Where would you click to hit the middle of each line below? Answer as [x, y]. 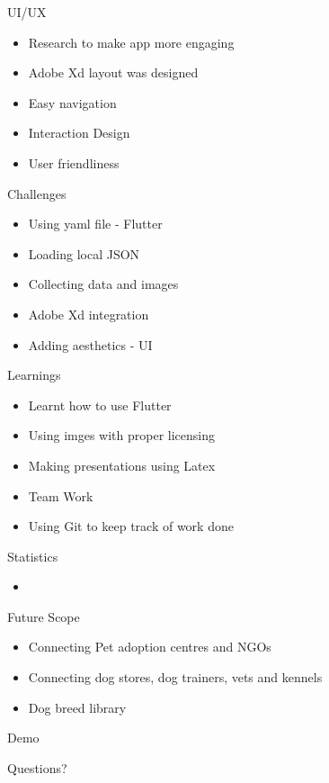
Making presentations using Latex [122, 465]
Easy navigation [72, 102]
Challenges [37, 193]
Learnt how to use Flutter [100, 405]
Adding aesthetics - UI [90, 344]
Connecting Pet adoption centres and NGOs [150, 647]
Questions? [37, 767]
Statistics [33, 556]
